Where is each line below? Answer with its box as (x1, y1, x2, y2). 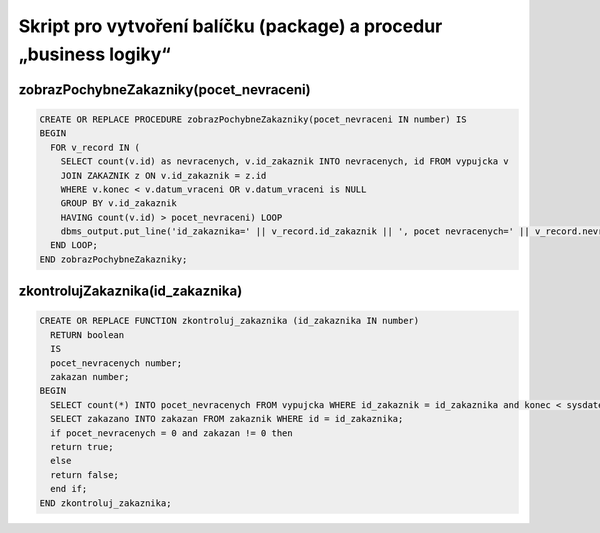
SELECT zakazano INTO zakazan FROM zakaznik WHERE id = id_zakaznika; (50, 413, 404, 425)
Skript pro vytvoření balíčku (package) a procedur (18, 15, 443, 37)
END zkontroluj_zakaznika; (39, 497, 172, 509)
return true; (50, 441, 114, 452)
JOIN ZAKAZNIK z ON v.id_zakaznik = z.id (60, 170, 267, 181)
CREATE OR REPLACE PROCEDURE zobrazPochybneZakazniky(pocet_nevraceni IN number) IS (39, 113, 467, 125)
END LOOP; (50, 240, 99, 251)
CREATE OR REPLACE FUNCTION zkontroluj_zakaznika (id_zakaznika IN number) (39, 315, 420, 327)
